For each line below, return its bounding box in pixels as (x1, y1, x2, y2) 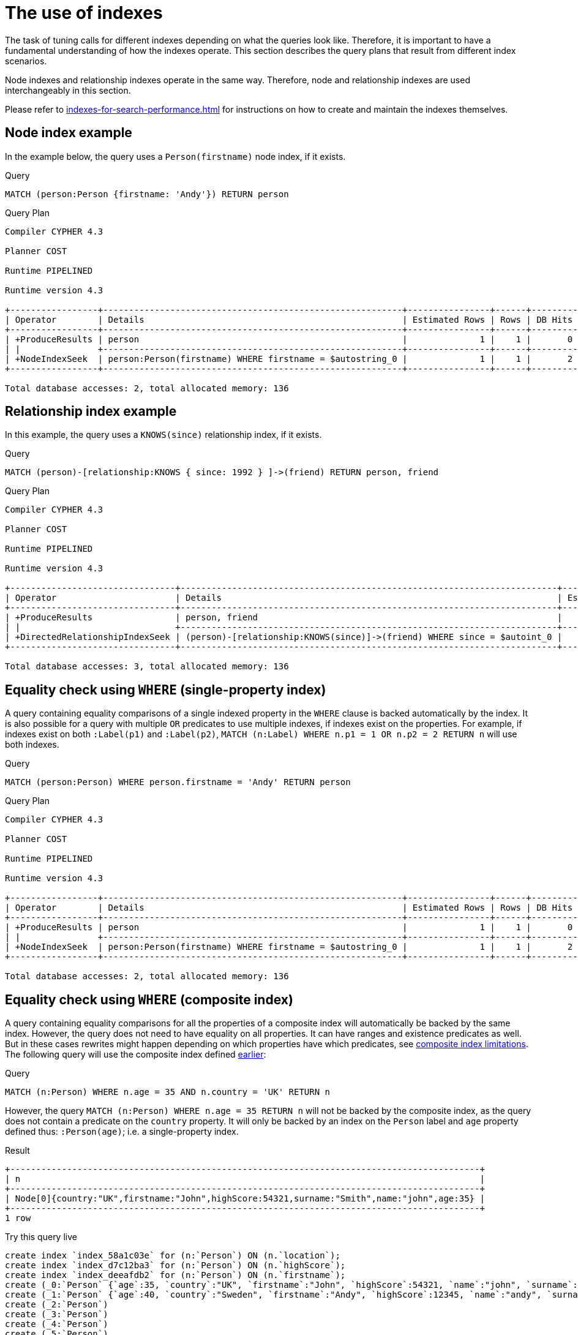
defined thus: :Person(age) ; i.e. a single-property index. (5, 1126, 239, 1137)
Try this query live (5, 1232, 77, 1243)
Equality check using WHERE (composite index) (5, 991, 293, 1007)
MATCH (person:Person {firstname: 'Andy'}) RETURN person (5, 189, 289, 199)
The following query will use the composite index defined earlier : (5, 1049, 266, 1060)
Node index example (5, 125, 132, 141)
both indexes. (5, 739, 59, 750)
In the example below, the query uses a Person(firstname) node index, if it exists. (5, 151, 346, 162)
